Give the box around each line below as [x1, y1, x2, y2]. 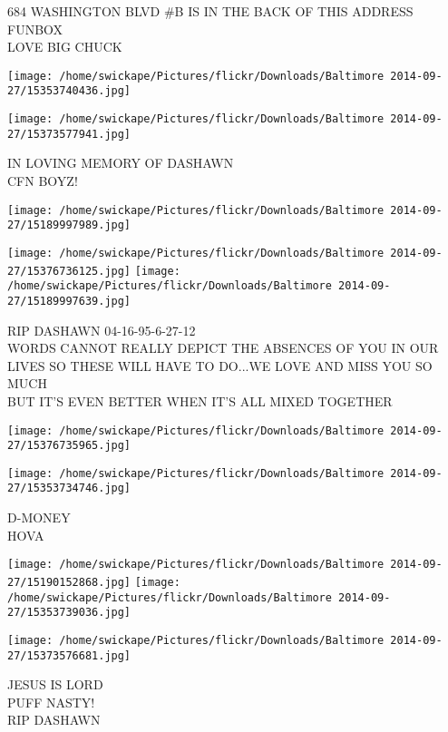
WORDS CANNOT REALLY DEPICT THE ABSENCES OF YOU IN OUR [7, 338, 439, 357]
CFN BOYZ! [7, 171, 78, 190]
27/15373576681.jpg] [7, 649, 131, 662]
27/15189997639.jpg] [7, 294, 131, 307]
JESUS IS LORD [7, 675, 103, 694]
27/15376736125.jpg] [7, 264, 131, 278]
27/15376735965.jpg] [7, 439, 131, 453]
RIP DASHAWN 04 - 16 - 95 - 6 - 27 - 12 [7, 320, 196, 339]
